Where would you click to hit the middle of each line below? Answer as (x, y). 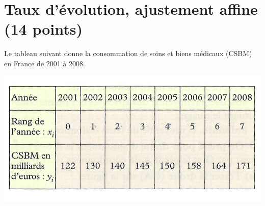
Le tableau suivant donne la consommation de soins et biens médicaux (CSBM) (128, 53)
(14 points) (44, 29)
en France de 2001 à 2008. (45, 63)
